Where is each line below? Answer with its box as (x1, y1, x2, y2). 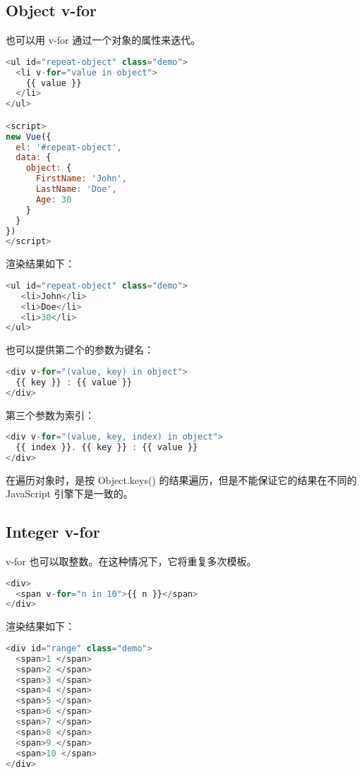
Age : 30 (35, 194, 72, 205)
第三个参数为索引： (6, 407, 95, 422)
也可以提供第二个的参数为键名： (6, 342, 154, 357)
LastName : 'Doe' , (35, 184, 117, 195)
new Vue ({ (6, 131, 52, 142)
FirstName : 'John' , (35, 174, 127, 184)
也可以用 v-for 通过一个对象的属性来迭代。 (6, 32, 201, 47)
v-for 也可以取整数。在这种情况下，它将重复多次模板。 (6, 554, 257, 569)
